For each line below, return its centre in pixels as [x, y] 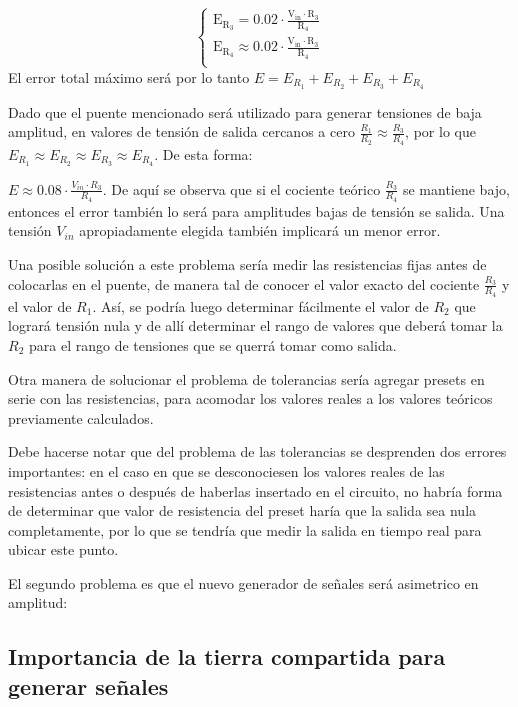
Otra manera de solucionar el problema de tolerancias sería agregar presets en [246, 378]
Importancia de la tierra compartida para [227, 656]
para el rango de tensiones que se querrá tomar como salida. [212, 344]
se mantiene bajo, [456, 188]
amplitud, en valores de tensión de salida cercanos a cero [181, 131]
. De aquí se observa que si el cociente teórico [241, 188]
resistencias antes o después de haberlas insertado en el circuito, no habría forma [255, 490]
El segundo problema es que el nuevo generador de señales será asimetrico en [243, 582]
